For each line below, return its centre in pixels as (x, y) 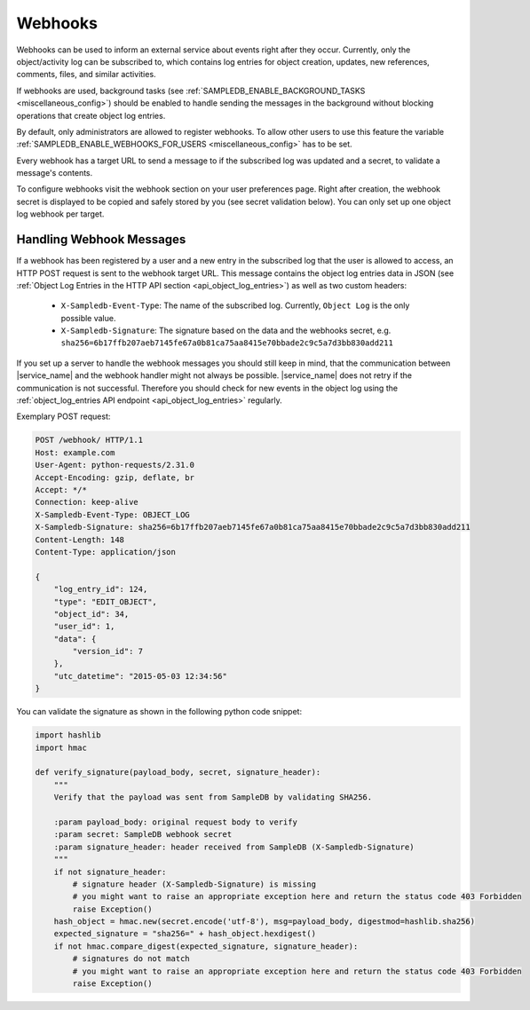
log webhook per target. (60, 214)
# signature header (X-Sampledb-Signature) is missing (194, 884)
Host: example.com (75, 452)
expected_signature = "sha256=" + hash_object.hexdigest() (185, 934)
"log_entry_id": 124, (101, 589)
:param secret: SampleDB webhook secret (143, 835)
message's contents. (55, 173)
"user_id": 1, (84, 627)
